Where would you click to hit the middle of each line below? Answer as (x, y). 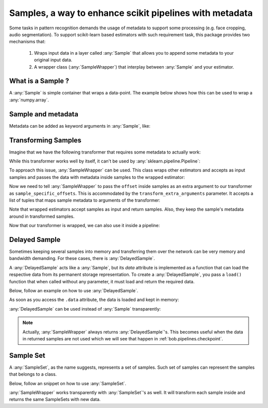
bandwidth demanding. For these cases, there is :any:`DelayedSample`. (82, 258)
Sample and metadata (44, 114)
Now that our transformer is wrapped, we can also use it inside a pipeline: (85, 226)
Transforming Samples (45, 140)
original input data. (53, 60)
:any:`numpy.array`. (29, 100)
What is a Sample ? (39, 81)
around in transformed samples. (42, 216)
